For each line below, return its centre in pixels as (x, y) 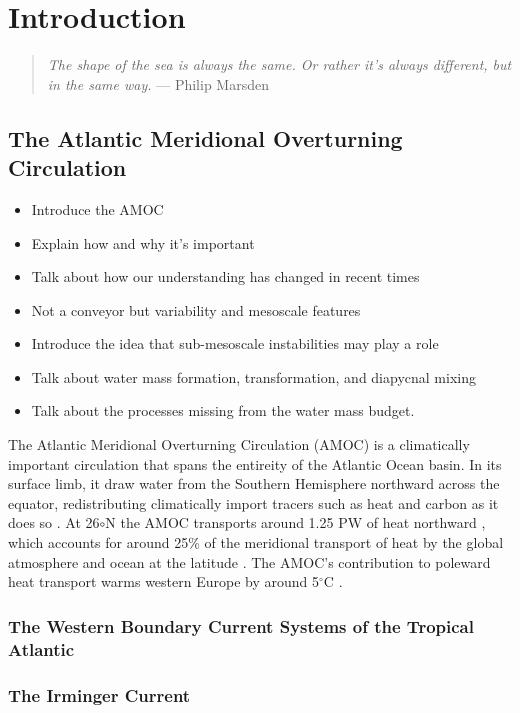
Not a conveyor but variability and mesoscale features (196, 309)
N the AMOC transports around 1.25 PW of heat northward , (295, 522)
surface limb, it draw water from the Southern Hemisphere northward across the (254, 483)
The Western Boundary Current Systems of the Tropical (241, 625)
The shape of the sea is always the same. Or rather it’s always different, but (279, 64)
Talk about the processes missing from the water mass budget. (223, 410)
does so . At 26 (54, 522)
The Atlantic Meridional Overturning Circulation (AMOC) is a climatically (239, 444)
